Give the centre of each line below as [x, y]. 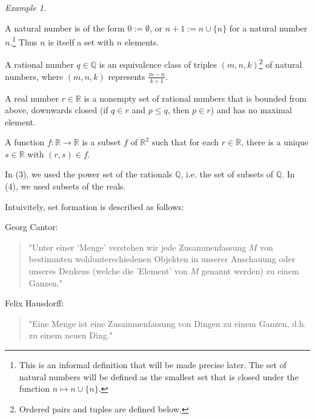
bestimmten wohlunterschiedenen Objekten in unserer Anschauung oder [162, 259]
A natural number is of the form [65, 28]
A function [25, 142]
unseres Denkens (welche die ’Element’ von [108, 271]
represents [127, 76]
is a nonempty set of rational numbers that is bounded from [195, 98]
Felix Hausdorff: [35, 303]
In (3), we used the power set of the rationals [89, 174]
